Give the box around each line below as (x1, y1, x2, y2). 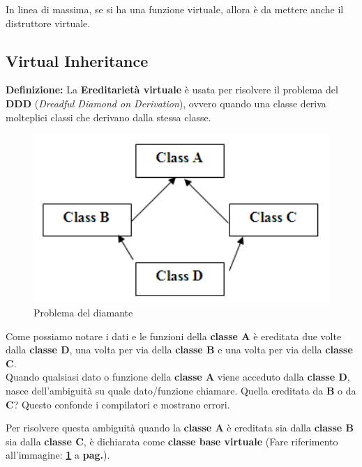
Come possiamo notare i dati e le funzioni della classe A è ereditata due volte (6, 328, 342, 343)
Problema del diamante (33, 305, 133, 320)
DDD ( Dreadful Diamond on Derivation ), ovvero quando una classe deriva (6, 95, 326, 110)
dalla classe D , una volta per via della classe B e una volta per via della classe (6, 342, 353, 357)
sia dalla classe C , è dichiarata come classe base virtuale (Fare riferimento (6, 434, 338, 448)
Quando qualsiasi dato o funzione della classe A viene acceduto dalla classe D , (6, 369, 350, 384)
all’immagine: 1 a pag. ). (6, 447, 110, 462)
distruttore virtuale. (6, 15, 91, 30)
